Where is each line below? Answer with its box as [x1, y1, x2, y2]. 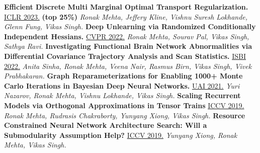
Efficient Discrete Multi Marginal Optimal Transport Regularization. [4, 2, 248, 12]
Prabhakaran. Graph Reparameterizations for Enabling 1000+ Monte [4, 70, 243, 81]
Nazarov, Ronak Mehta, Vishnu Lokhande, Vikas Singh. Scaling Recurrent [4, 90, 241, 101]
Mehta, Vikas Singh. [4, 139, 66, 150]
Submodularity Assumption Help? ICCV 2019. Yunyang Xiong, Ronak [4, 129, 237, 140]
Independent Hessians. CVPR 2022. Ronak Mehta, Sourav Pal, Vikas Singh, [4, 31, 249, 41]
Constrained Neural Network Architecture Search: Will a [4, 120, 207, 130]
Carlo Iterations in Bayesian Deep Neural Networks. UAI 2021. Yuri [4, 80, 240, 91]
